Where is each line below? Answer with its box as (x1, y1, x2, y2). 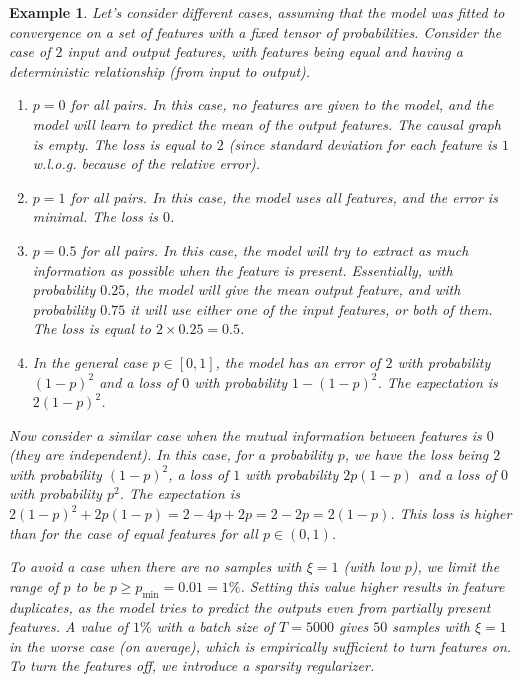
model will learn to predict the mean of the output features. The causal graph (32, 113, 501, 134)
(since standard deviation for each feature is (228, 133, 497, 154)
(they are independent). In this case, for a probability (9, 444, 333, 465)
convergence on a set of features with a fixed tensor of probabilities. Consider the (9, 21, 502, 42)
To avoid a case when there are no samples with (9, 556, 302, 577)
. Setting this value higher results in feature (240, 575, 505, 596)
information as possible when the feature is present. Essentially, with (32, 259, 453, 280)
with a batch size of (156, 616, 275, 637)
